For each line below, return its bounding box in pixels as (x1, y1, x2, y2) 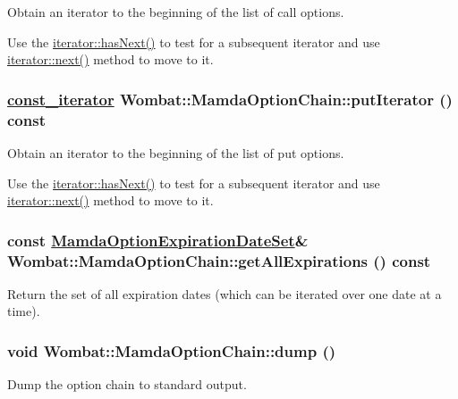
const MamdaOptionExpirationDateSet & (7, 229, 309, 251)
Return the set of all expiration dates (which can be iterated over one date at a (7, 284, 442, 303)
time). (7, 302, 40, 320)
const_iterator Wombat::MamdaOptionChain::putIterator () (7, 87, 453, 110)
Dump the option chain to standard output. (7, 375, 247, 394)
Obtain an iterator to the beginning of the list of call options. (7, 3, 344, 21)
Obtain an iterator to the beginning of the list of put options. (7, 143, 344, 162)
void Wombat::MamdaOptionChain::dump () (7, 339, 336, 362)
